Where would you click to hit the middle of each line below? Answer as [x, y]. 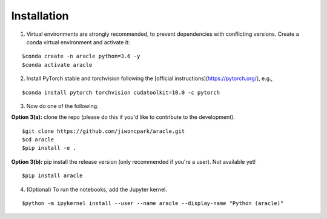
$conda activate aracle [57, 65]
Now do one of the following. [63, 106]
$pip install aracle [52, 176]
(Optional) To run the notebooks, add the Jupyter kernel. [97, 189]
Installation [40, 16]
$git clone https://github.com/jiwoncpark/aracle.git [103, 131]
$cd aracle [38, 140]
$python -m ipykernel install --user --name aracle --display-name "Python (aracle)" [153, 204]
